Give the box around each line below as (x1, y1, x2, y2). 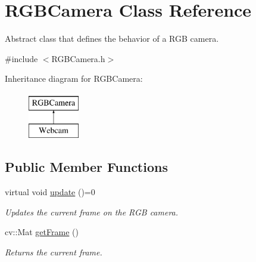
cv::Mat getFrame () (5, 226, 79, 238)
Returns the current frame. (5, 246, 102, 258)
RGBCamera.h (51, 52, 105, 64)
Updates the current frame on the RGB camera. (5, 205, 179, 218)
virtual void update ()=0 (5, 186, 95, 198)
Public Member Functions (5, 158, 168, 176)
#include (5, 52, 38, 64)
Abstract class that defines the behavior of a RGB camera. (5, 32, 219, 45)
